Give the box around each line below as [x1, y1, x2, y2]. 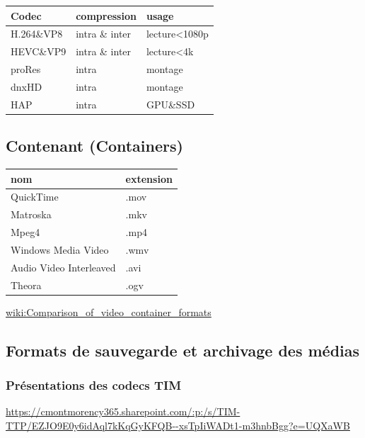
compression [76, 8, 137, 23]
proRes [11, 62, 41, 77]
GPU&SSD [146, 96, 195, 111]
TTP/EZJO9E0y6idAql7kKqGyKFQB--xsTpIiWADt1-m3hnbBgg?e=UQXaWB [6, 417, 350, 432]
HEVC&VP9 [11, 44, 66, 59]
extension [125, 171, 173, 186]
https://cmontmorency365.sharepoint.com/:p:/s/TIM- [6, 404, 241, 419]
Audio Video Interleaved [11, 259, 116, 274]
